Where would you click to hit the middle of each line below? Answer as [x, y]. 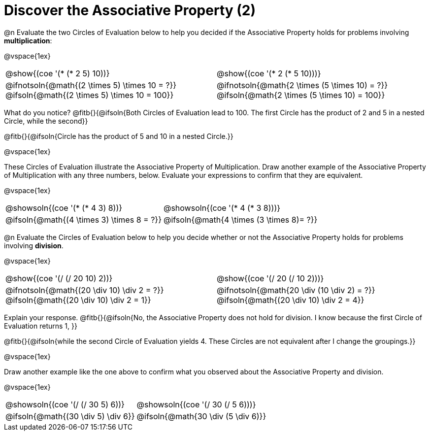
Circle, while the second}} [46, 121]
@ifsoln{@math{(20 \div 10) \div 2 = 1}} [78, 300]
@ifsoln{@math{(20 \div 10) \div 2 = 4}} [291, 300]
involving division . [34, 245]
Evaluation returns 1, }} [41, 326]
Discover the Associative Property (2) [130, 10]
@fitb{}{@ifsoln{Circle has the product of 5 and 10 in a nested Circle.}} [119, 136]
